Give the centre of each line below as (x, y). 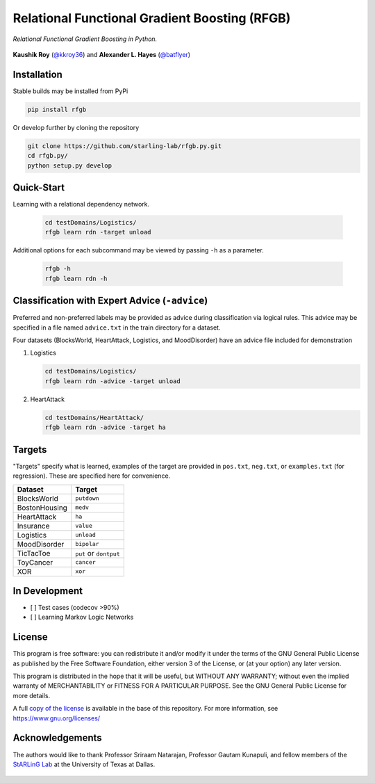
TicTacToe (34, 553)
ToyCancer (35, 562)
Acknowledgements (57, 738)
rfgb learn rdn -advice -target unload (112, 381)
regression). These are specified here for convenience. (92, 476)
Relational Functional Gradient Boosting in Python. (85, 39)
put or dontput (98, 553)
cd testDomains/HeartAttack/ (94, 418)
